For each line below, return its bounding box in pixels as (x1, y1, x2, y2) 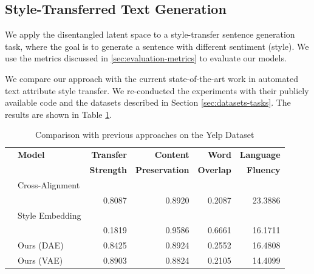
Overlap (197, 163, 231, 176)
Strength (89, 163, 127, 176)
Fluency (247, 163, 281, 176)
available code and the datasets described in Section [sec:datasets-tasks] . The (5, 96, 291, 109)
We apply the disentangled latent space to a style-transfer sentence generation (5, 28, 295, 41)
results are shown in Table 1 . (5, 108, 112, 120)
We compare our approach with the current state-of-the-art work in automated (5, 72, 298, 84)
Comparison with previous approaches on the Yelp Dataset (35, 128, 254, 141)
